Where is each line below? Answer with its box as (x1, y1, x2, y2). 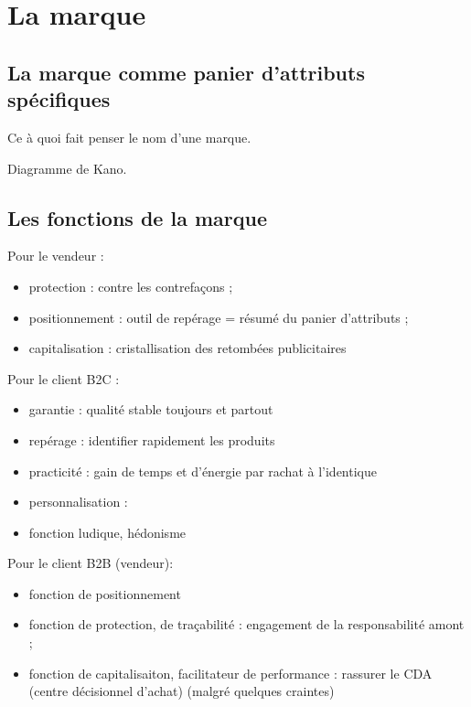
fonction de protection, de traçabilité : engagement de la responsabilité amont (28, 615, 465, 634)
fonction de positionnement (28, 584, 181, 603)
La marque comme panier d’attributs (7, 58, 365, 86)
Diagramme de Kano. (7, 158, 127, 177)
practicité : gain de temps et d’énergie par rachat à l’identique (28, 461, 377, 480)
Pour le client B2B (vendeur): (7, 553, 174, 573)
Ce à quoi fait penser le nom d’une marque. (7, 127, 252, 146)
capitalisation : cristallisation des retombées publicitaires (28, 338, 347, 358)
